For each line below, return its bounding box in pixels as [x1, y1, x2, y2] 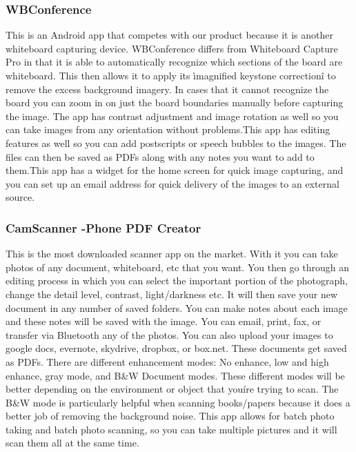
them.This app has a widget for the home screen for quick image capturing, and [6, 163, 344, 177]
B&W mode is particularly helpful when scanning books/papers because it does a [6, 395, 350, 409]
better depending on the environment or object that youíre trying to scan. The [6, 382, 339, 396]
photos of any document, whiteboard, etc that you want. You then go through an [6, 259, 349, 274]
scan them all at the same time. [6, 435, 139, 450]
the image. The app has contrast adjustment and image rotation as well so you [6, 108, 339, 123]
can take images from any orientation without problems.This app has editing [6, 122, 330, 137]
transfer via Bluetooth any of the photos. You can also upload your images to [6, 327, 333, 342]
